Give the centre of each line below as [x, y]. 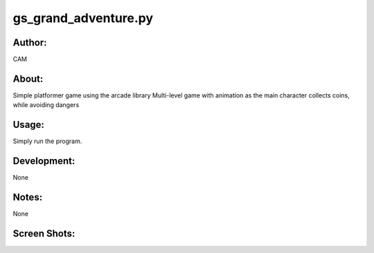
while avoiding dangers [46, 105]
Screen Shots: [44, 233]
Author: [30, 43]
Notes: [28, 197]
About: [28, 78]
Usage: [29, 125]
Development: [44, 161]
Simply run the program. [47, 141]
